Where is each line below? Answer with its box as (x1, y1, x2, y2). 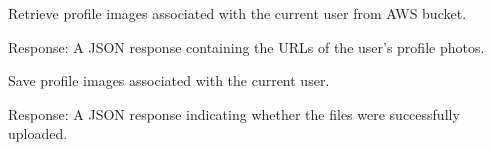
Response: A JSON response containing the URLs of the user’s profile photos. (8, 36, 485, 57)
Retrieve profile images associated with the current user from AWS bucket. (8, 3, 467, 23)
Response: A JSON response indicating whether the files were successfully (8, 103, 460, 124)
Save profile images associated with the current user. (8, 70, 330, 91)
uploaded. (8, 123, 68, 144)
